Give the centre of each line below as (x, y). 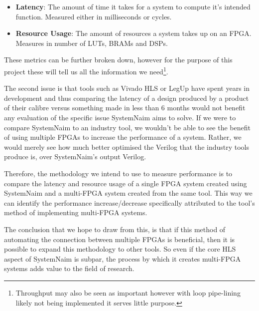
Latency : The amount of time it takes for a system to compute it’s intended (133, 6)
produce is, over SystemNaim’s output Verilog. (75, 156)
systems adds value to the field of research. (69, 268)
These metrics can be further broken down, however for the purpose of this (118, 60)
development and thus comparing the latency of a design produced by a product (127, 98)
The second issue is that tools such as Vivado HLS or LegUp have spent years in (127, 88)
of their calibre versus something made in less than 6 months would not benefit (125, 108)
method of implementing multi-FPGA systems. (76, 212)
